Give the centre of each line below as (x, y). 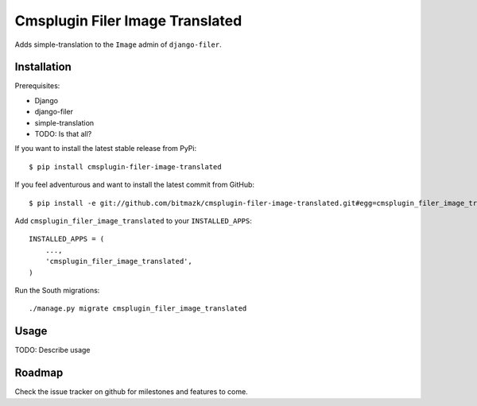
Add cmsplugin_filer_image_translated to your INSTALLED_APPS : (133, 220)
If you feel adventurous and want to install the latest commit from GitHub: (134, 185)
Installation (43, 67)
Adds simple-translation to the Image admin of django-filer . (118, 44)
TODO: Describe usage (52, 350)
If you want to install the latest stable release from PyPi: (106, 149)
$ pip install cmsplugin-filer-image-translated (125, 166)
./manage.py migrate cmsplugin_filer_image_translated (138, 309)
